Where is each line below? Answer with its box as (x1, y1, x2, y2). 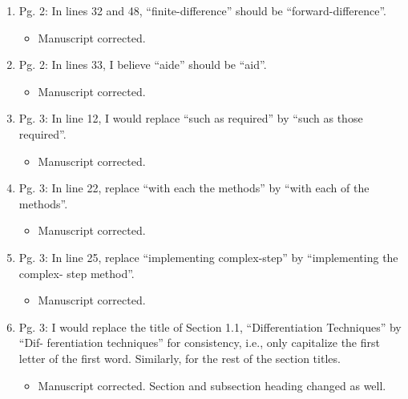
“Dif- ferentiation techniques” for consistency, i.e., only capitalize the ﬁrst (18, 334, 380, 351)
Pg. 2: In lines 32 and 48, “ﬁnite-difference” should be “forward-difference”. (18, 2, 387, 18)
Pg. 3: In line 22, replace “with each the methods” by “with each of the (18, 179, 370, 196)
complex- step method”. (18, 264, 135, 281)
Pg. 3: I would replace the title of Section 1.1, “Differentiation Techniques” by (18, 318, 402, 335)
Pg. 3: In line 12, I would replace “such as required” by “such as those (18, 110, 363, 127)
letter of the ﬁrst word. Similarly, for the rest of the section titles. (18, 349, 341, 366)
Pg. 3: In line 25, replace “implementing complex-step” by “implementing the (18, 248, 398, 265)
